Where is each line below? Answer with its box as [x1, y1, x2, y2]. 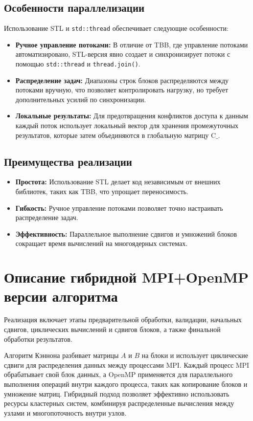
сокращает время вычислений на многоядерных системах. [15, 238, 188, 248]
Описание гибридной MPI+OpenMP [4, 267, 249, 287]
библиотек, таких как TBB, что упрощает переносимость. [15, 186, 188, 197]
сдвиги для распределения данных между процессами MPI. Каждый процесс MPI [4, 359, 250, 370]
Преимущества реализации [4, 154, 132, 169]
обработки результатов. [4, 333, 72, 344]
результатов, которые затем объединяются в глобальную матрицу [15, 130, 209, 140]
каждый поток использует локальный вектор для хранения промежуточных [15, 120, 239, 131]
